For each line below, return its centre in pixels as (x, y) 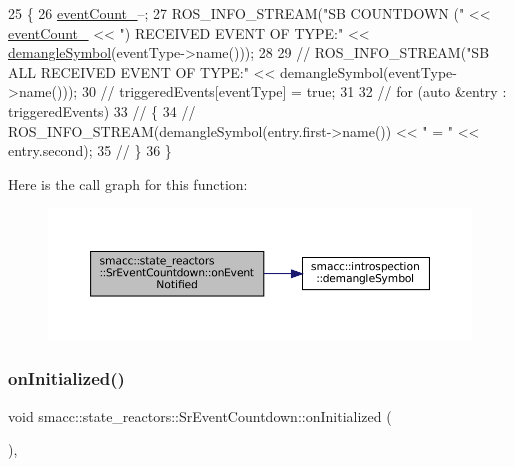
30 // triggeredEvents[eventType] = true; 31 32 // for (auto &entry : (294, 91)
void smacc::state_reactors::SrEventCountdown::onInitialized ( (200, 415)
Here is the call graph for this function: (128, 183)
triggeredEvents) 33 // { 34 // (102, 110)
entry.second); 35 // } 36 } (90, 150)
